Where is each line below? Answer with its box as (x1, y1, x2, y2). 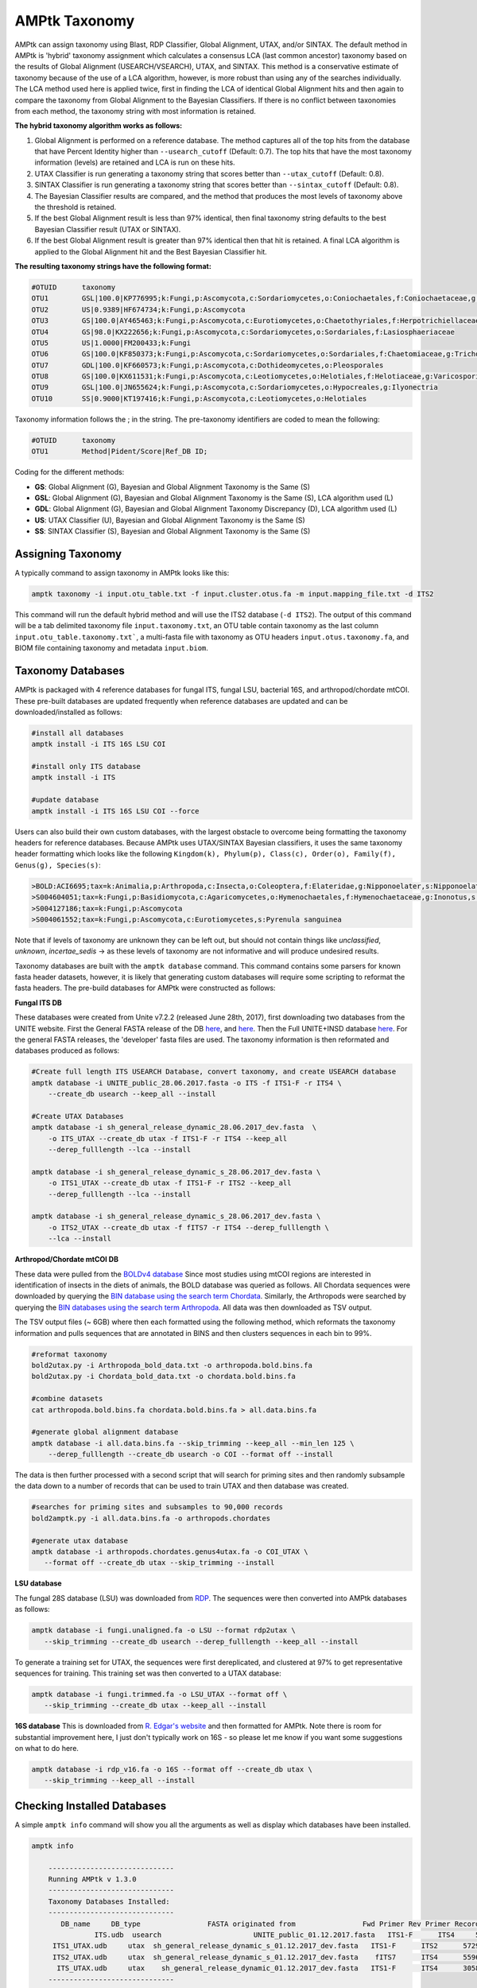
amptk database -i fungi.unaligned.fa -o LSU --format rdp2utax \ (31, 1626, 296, 1635)
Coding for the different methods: (14, 468, 125, 477)
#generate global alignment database (31, 1427, 179, 1437)
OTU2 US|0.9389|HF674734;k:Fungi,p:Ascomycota (31, 305, 246, 314)
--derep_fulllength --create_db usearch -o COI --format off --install (48, 1450, 334, 1459)
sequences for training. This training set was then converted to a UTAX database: (14, 1668, 281, 1678)
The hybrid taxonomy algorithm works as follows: (14, 121, 183, 130)
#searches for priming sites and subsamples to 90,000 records (31, 1503, 284, 1512)
